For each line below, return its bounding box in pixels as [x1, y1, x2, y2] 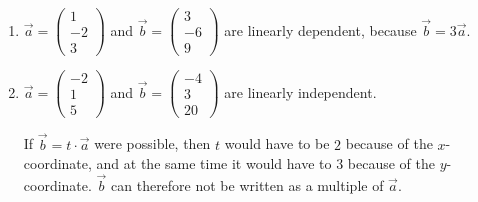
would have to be [224, 133, 330, 154]
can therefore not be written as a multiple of [111, 174, 384, 195]
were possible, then [94, 133, 211, 154]
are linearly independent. [224, 81, 377, 102]
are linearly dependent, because [224, 19, 417, 40]
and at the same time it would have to [96, 153, 332, 174]
